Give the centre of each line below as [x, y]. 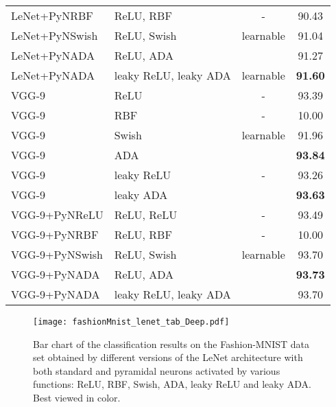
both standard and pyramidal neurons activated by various [157, 370]
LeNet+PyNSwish [55, 35]
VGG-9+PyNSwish [57, 254]
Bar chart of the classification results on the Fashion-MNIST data [171, 344]
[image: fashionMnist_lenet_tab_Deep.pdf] [131, 322]
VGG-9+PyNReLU [57, 214]
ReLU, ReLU [146, 214]
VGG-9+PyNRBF [55, 234]
